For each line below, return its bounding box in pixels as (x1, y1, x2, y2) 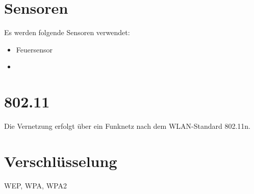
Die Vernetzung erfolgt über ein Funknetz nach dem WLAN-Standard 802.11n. (4, 121, 251, 131)
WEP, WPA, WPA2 (4, 180, 67, 190)
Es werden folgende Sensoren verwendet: (4, 27, 130, 38)
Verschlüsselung (4, 150, 117, 171)
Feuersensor (16, 44, 53, 54)
